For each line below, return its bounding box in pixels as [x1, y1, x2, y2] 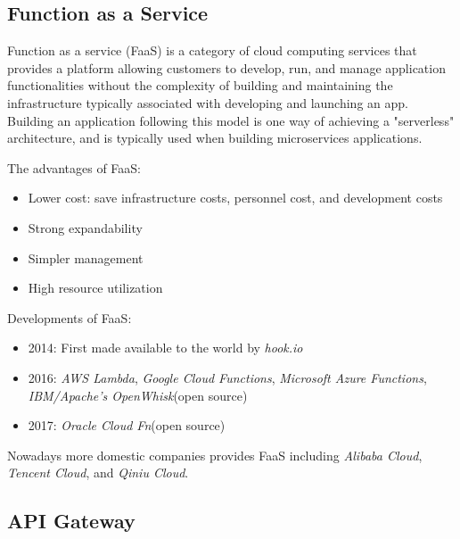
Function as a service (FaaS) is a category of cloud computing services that [7, 41, 417, 60]
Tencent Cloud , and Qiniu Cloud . [7, 463, 189, 482]
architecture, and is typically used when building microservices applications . [7, 129, 423, 147]
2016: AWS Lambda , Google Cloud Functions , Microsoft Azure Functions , [28, 368, 427, 386]
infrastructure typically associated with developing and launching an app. [7, 93, 408, 112]
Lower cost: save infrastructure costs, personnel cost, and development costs [28, 188, 443, 207]
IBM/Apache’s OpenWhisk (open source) [28, 386, 248, 404]
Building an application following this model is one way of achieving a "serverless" [7, 111, 455, 129]
